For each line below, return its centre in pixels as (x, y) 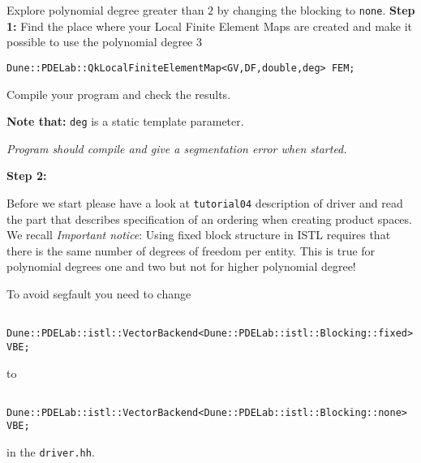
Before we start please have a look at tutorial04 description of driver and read (205, 202)
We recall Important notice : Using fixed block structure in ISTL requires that (199, 235)
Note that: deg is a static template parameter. (125, 121)
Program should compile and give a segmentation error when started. (177, 148)
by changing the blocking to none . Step (316, 10)
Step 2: (27, 176)
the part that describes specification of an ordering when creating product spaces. (209, 219)
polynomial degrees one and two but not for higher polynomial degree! (181, 266)
